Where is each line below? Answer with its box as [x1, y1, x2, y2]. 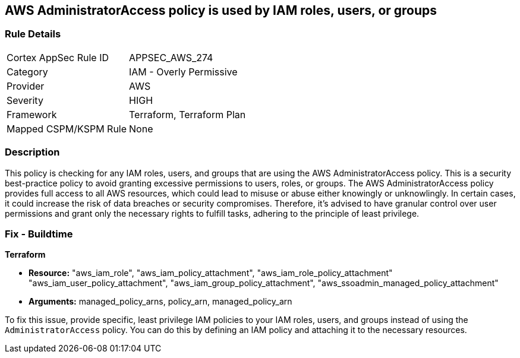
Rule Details [5, 28, 61, 40]
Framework [7, 108, 57, 121]
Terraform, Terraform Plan [129, 108, 246, 121]
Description [5, 146, 60, 159]
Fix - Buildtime [5, 227, 73, 240]
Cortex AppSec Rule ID [7, 51, 109, 64]
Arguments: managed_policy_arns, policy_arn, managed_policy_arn [29, 296, 292, 307]
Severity [7, 94, 43, 106]
